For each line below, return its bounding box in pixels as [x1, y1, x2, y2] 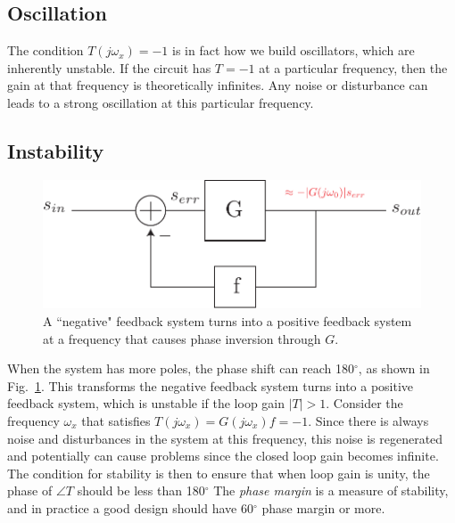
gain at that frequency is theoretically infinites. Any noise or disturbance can [7, 76, 428, 94]
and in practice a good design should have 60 [7, 498, 253, 517]
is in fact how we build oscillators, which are [172, 41, 415, 60]
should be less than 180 [77, 481, 205, 500]
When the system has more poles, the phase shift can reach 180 [7, 359, 354, 378]
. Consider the [326, 394, 403, 413]
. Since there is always [308, 411, 429, 429]
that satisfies [81, 411, 151, 429]
